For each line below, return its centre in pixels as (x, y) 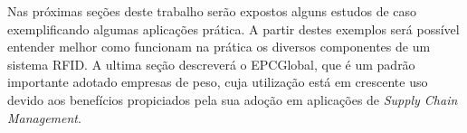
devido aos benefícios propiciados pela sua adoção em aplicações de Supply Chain (233, 99)
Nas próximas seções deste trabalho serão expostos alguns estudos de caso (212, 11)
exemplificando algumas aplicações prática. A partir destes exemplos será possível (233, 28)
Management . (44, 117)
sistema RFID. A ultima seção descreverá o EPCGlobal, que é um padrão (211, 64)
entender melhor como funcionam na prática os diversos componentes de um (219, 47)
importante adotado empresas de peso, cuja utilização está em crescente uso (218, 82)
